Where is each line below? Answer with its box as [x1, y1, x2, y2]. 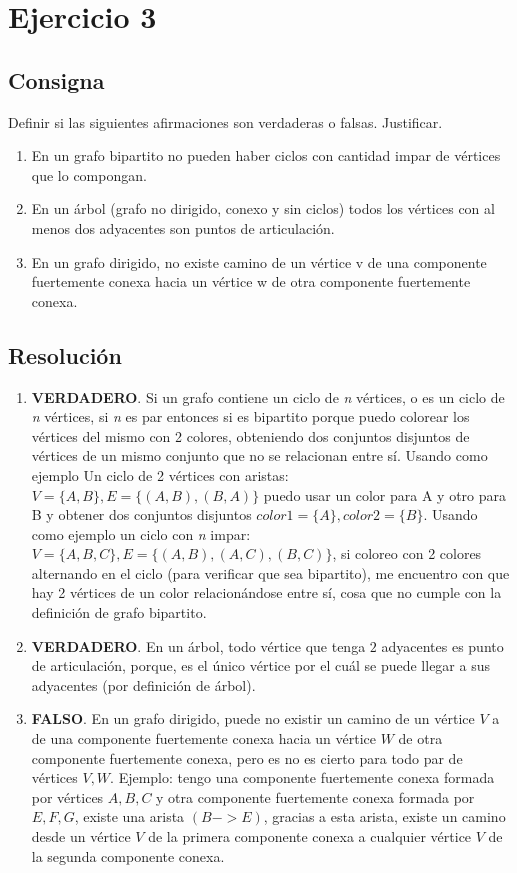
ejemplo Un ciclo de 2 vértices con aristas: [31, 464, 289, 485]
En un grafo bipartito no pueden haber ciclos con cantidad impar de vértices [31, 145, 501, 166]
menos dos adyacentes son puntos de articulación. [31, 217, 335, 238]
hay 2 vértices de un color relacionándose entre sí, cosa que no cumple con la [31, 582, 502, 603]
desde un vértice [31, 826, 131, 846]
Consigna [8, 64, 105, 95]
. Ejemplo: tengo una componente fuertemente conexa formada [110, 767, 495, 788]
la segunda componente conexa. [31, 845, 225, 866]
